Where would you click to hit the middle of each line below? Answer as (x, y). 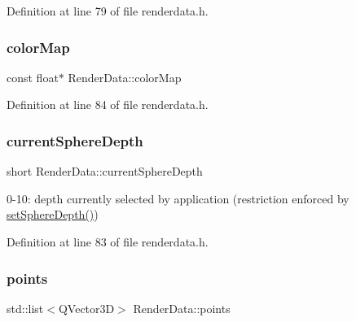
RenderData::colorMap (125, 77)
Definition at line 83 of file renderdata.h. (108, 241)
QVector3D (86, 308)
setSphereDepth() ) (53, 214)
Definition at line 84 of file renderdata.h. (108, 104)
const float (33, 77)
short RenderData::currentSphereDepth (105, 171)
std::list (25, 308)
